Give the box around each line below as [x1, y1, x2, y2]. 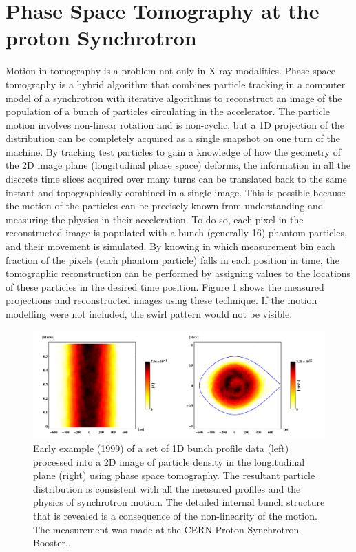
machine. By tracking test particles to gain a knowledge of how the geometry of [6, 144, 341, 159]
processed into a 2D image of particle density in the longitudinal [33, 454, 305, 469]
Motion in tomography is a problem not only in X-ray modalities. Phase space [6, 63, 335, 78]
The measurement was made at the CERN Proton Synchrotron [33, 522, 300, 536]
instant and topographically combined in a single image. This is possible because [6, 185, 346, 199]
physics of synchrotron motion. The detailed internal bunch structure [33, 495, 325, 509]
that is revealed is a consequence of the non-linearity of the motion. [33, 509, 317, 523]
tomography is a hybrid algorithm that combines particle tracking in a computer [6, 76, 346, 91]
